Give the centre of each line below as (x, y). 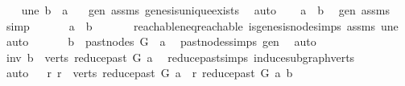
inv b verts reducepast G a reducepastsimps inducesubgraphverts (180, 57)
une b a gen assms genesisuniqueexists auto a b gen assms (205, 10)
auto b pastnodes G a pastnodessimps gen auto (161, 41)
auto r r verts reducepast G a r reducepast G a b (149, 73)
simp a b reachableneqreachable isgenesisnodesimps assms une (202, 25)
